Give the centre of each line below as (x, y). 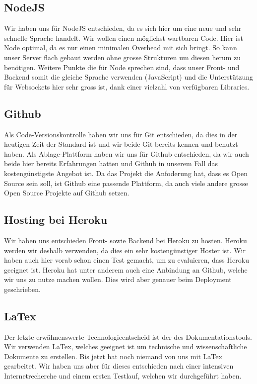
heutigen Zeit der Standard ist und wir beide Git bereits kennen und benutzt (121, 144)
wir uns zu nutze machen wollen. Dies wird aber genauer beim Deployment (118, 279)
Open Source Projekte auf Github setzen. (67, 193)
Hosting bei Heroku (56, 220)
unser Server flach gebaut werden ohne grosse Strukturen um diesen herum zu (123, 57)
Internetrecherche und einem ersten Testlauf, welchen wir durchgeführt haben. (123, 376)
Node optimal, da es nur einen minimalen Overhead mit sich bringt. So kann (121, 48)
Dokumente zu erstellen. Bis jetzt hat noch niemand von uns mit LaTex (113, 356)
